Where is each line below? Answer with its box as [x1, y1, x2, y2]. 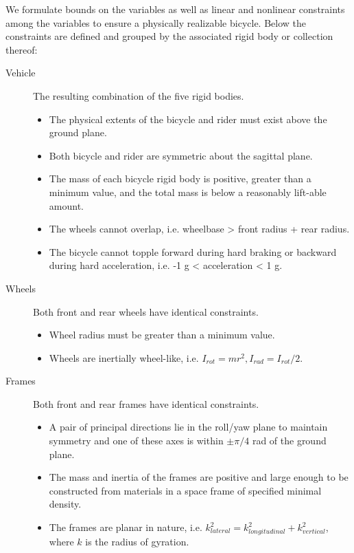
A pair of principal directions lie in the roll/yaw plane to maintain [49, 420, 328, 434]
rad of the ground [252, 433, 327, 448]
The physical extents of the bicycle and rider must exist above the [49, 111, 327, 126]
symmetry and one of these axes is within [49, 433, 224, 448]
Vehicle [5, 65, 36, 80]
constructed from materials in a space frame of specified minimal [49, 483, 322, 497]
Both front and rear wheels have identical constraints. [33, 304, 259, 318]
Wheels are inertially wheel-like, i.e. [49, 350, 199, 365]
